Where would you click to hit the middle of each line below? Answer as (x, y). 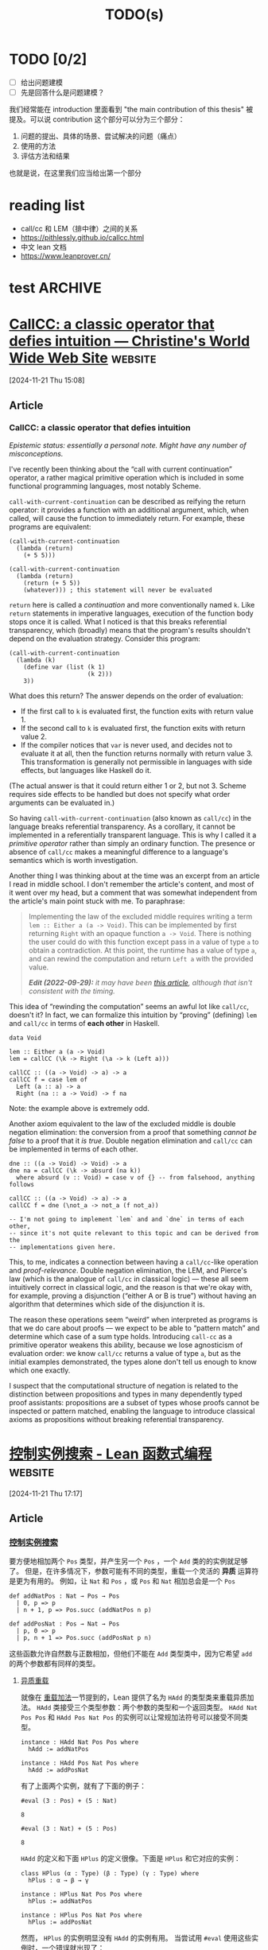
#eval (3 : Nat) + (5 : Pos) (69, 1829)
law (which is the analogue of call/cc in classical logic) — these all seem (129, 1279)
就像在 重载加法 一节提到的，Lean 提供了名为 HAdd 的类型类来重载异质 (134, 1698)
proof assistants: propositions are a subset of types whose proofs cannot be (134, 1402)
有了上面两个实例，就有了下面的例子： (83, 1786)
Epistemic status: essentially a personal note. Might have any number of (128, 445)
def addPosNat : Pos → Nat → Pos (64, 1624)
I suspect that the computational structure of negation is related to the (124, 1385)
